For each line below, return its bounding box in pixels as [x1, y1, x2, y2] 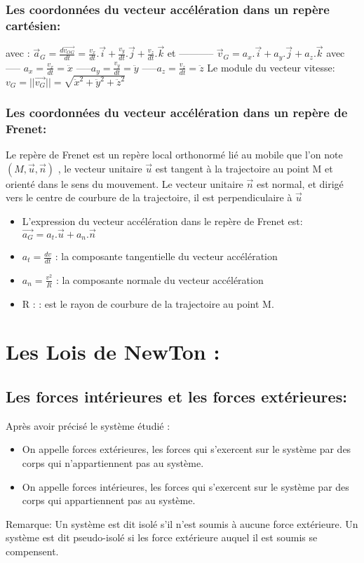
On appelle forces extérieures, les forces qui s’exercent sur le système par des [22, 442, 351, 456]
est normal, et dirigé [256, 176, 344, 191]
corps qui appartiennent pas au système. [22, 493, 196, 508]
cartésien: [6, 16, 61, 34]
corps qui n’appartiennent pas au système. [22, 456, 204, 470]
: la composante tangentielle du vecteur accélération [55, 249, 278, 264]
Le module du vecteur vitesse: [207, 60, 335, 74]
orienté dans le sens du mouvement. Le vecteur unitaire [6, 176, 243, 191]
